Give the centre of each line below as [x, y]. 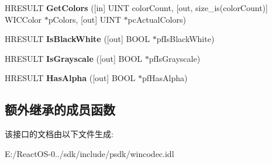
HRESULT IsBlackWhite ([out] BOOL [77, 39]
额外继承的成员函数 [60, 109]
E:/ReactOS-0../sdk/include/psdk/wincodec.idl [89, 153]
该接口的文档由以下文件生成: [59, 134]
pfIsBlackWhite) [185, 39]
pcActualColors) [157, 19]
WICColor [23, 19]
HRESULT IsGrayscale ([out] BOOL [74, 58]
